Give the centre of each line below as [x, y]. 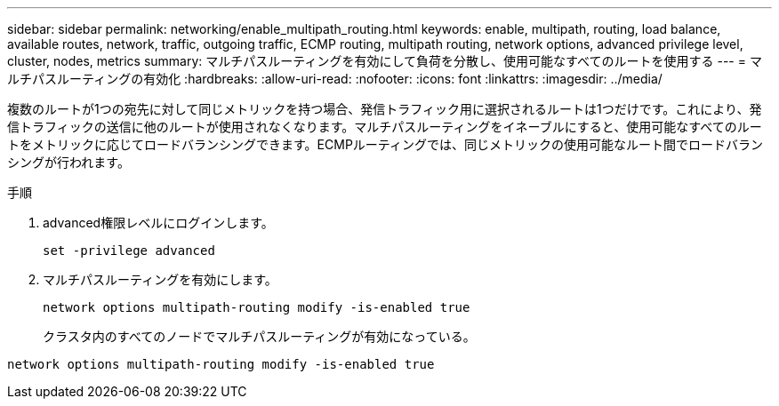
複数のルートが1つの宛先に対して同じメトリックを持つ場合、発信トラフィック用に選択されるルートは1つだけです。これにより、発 [385, 109]
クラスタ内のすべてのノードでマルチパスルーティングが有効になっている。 [259, 336]
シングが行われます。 [68, 162]
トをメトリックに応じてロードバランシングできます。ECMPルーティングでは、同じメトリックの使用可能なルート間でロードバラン [385, 144]
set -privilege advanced [129, 251]
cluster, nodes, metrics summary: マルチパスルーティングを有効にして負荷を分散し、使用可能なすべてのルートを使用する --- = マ [385, 61]
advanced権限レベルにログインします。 [158, 223]
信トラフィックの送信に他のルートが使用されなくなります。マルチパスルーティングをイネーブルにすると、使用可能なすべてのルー [385, 127]
